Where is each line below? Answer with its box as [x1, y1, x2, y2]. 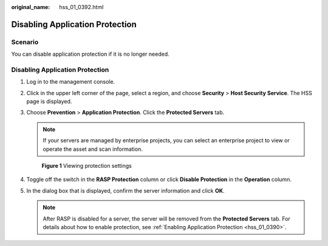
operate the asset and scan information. [43, 145, 143, 153]
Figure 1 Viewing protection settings [41, 162, 132, 170]
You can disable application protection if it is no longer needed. [11, 50, 169, 58]
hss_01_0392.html [59, 4, 104, 10]
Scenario [11, 38, 39, 46]
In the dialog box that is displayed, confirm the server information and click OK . [26, 187, 225, 194]
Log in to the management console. [26, 78, 115, 85]
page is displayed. [26, 98, 72, 105]
